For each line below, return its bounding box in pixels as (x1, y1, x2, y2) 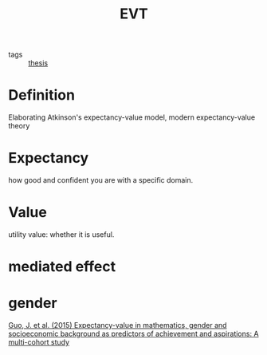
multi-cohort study (8, 337, 70, 347)
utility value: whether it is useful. (8, 230, 115, 239)
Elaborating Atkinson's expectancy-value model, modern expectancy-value (8, 112, 256, 122)
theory (8, 121, 30, 131)
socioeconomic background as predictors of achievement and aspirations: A (8, 329, 259, 339)
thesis (28, 58, 49, 68)
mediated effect (8, 258, 116, 276)
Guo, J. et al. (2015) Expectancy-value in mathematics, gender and (8, 321, 227, 330)
